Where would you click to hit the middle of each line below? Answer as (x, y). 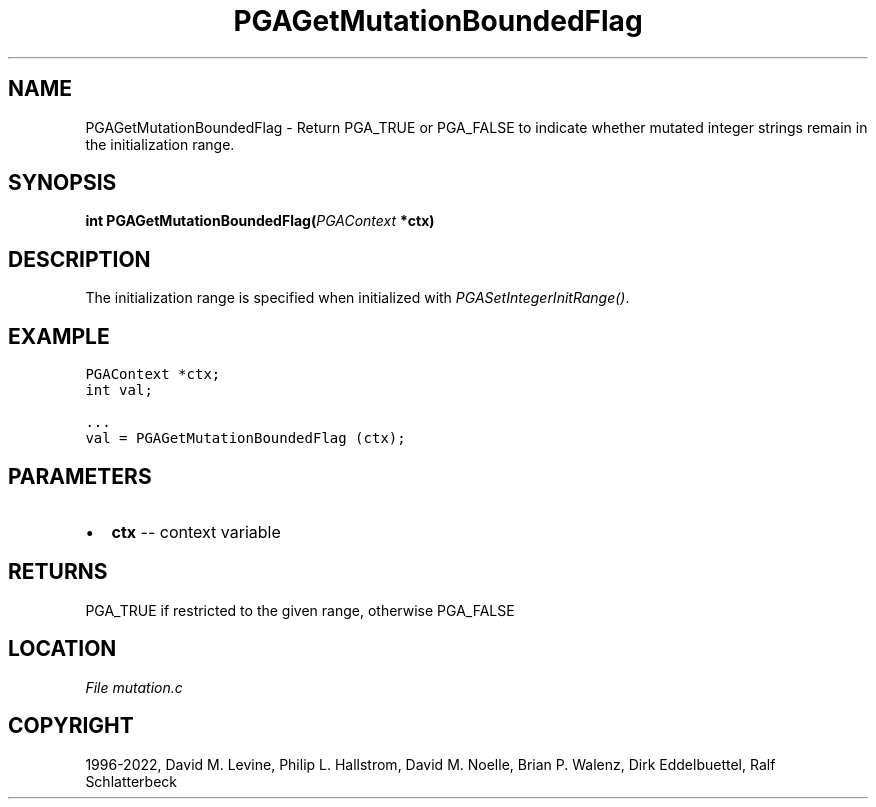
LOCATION (62, 649)
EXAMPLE (59, 336)
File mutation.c (134, 687)
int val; (119, 390)
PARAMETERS (80, 476)
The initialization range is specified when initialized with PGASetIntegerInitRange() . (357, 298)
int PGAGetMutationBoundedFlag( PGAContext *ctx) (260, 221)
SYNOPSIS (62, 183)
